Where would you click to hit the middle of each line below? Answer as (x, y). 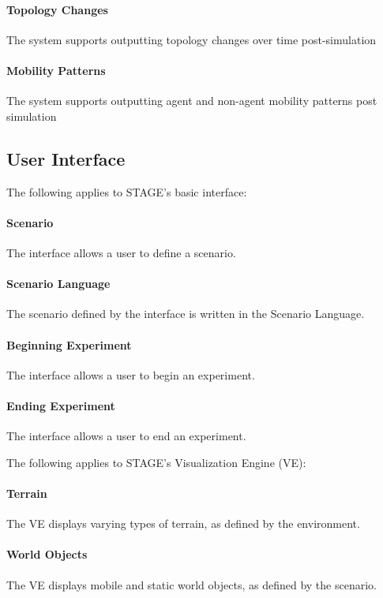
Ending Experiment (61, 405)
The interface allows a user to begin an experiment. (131, 374)
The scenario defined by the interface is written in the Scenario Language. (186, 314)
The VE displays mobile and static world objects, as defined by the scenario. (191, 584)
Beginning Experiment (69, 344)
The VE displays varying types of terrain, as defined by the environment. (183, 523)
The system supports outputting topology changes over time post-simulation (191, 39)
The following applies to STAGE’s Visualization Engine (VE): (156, 462)
